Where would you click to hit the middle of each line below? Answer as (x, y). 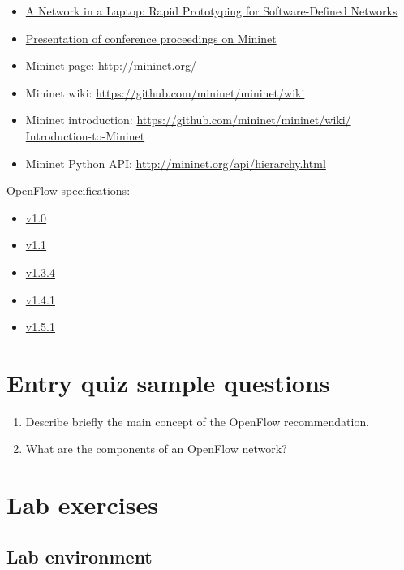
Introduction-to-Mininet (85, 135)
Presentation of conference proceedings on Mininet (151, 38)
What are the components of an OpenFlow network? (156, 449)
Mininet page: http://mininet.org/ (111, 65)
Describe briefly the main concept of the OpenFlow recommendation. (198, 421)
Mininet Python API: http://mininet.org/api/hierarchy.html (176, 163)
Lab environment (80, 556)
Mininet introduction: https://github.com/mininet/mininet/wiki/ (188, 120)
